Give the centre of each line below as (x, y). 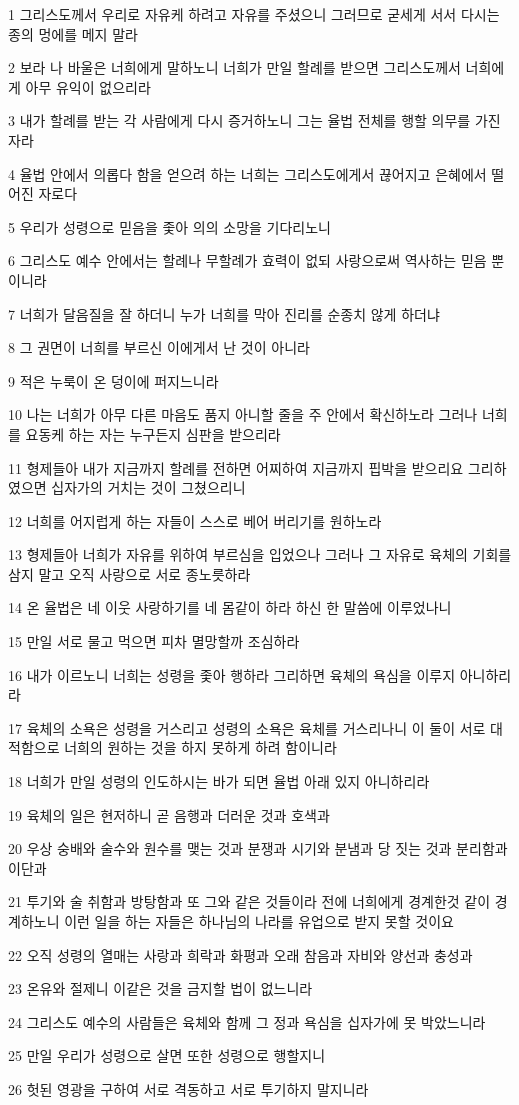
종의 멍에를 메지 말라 (73, 33)
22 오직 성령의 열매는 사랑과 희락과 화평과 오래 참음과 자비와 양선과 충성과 (240, 954)
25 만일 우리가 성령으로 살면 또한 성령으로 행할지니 (167, 1055)
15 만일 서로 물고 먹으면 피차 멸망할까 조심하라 (154, 641)
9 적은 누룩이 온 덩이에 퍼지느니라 (113, 380)
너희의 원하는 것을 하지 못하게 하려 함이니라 (200, 747)
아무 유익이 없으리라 (88, 86)
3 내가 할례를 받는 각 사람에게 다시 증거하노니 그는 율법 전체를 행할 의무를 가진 (254, 120)
